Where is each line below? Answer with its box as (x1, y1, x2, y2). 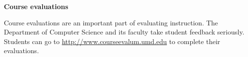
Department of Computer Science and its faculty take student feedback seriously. (4, 27, 245, 37)
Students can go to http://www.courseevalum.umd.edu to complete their (4, 36, 220, 46)
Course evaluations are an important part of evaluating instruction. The (4, 17, 218, 27)
